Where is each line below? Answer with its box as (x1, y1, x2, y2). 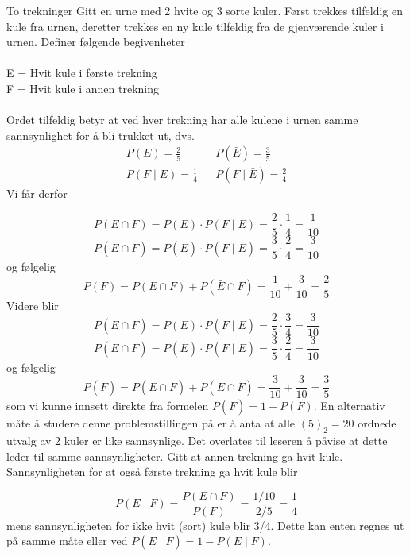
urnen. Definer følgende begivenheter (6, 33, 185, 50)
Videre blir (6, 296, 59, 313)
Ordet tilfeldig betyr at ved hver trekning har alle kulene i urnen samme (6, 111, 358, 128)
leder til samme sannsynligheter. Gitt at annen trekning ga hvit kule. (6, 447, 343, 464)
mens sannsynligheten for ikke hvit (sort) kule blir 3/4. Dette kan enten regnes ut (6, 516, 404, 533)
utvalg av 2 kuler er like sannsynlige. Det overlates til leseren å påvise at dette (6, 431, 388, 448)
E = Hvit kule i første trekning (6, 64, 157, 81)
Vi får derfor (6, 185, 68, 202)
